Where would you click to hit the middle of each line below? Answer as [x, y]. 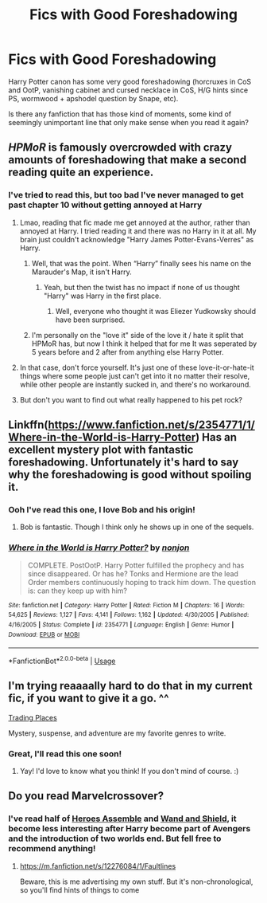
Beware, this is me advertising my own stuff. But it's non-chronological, [136, 881]
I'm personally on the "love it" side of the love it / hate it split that [137, 335]
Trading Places [33, 717]
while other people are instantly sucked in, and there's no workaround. [135, 384]
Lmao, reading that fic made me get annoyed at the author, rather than [135, 222]
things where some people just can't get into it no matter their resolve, [135, 375]
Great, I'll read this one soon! [65, 753]
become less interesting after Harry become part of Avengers [130, 829]
